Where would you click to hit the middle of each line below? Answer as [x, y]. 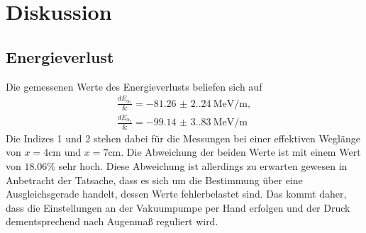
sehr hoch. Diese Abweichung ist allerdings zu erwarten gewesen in [203, 165]
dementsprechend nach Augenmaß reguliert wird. [112, 221]
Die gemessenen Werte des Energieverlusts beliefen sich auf [134, 86]
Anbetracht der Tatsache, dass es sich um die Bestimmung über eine [154, 180]
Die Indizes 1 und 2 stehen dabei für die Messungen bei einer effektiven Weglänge [183, 138]
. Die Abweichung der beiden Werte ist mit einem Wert [241, 152]
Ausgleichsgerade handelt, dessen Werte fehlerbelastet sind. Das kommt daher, [176, 194]
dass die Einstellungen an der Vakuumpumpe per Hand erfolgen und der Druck [178, 207]
